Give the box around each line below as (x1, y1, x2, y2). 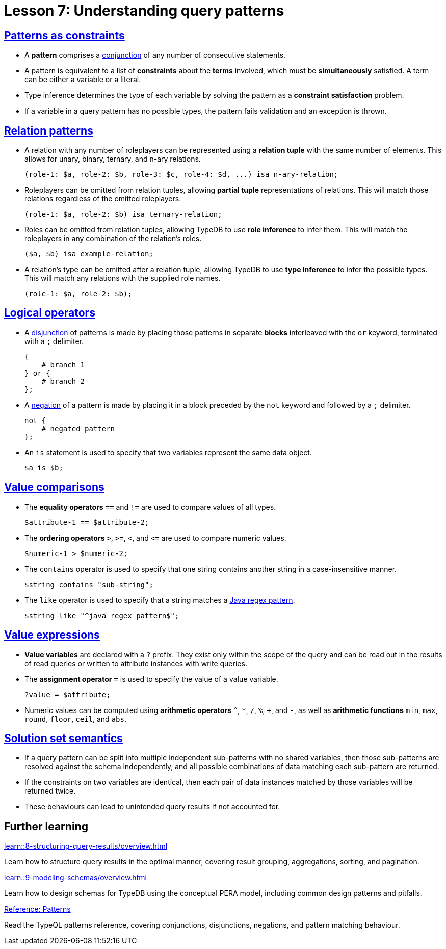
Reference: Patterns (4, 905, 71, 914)
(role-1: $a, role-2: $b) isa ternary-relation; (24, 210, 222, 219)
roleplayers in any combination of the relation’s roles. (24, 234, 202, 243)
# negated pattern (41, 424, 115, 433)
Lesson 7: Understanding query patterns (4, 2, 284, 19)
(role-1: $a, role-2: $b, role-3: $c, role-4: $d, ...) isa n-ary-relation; (24, 170, 338, 179)
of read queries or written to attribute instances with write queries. (24, 658, 247, 668)
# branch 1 (41, 360, 85, 369)
